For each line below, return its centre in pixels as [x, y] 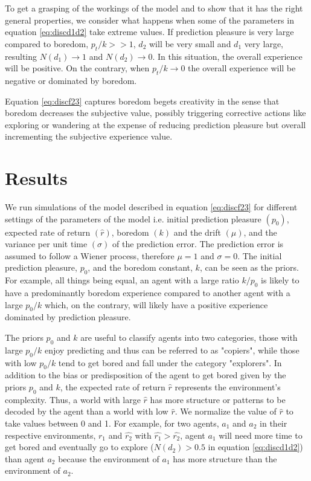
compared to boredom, [47, 43]
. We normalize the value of [226, 411]
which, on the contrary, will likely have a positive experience [156, 304]
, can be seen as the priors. [249, 267]
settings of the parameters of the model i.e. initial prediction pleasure [133, 218]
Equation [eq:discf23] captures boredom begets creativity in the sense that [142, 101]
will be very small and [190, 43]
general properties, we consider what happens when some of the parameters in [149, 20]
